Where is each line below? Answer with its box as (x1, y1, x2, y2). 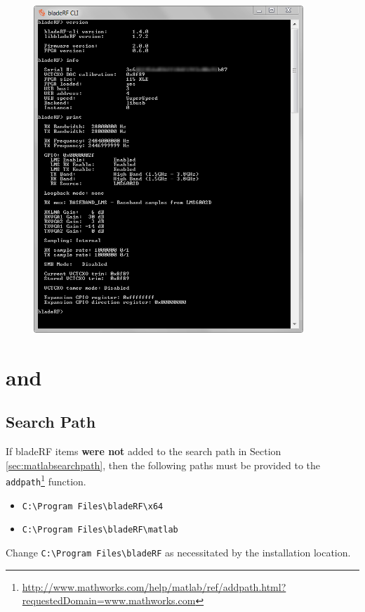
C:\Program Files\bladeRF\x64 (22, 501, 164, 511)
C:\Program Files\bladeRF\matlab (22, 525, 178, 535)
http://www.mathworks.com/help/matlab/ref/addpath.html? (22, 579, 286, 594)
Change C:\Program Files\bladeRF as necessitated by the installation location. (6, 544, 351, 559)
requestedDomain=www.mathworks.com (22, 593, 196, 608)
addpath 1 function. (6, 472, 86, 488)
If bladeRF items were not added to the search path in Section (6, 444, 281, 459)
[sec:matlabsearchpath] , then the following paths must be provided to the (6, 457, 321, 472)
